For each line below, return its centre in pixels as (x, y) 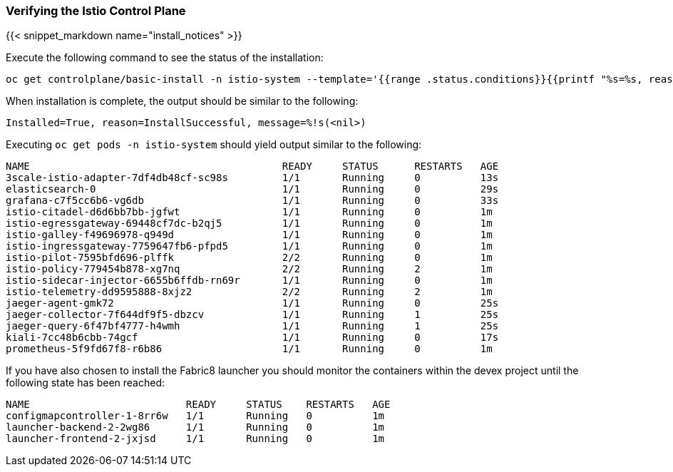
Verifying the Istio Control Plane (96, 11)
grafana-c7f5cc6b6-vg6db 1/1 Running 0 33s (252, 201)
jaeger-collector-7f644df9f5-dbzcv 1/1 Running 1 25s (252, 315)
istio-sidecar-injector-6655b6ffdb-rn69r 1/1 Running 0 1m (249, 281)
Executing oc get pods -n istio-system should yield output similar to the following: (214, 145)
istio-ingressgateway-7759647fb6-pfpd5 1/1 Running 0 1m (249, 246)
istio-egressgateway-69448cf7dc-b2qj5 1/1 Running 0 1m (249, 224)
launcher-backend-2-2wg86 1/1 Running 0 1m (195, 427)
